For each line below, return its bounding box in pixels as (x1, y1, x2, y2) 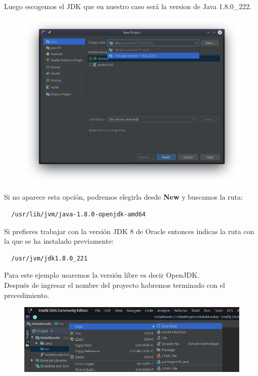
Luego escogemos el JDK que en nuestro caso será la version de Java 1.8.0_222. (4, 1, 252, 11)
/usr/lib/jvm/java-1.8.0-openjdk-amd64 (11, 211, 146, 218)
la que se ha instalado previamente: (4, 236, 114, 246)
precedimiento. (4, 289, 50, 300)
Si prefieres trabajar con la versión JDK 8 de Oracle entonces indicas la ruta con (4, 225, 254, 236)
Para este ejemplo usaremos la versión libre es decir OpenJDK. (4, 270, 200, 280)
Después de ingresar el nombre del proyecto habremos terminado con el (4, 280, 225, 290)
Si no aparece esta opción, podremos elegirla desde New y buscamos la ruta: (4, 192, 243, 202)
